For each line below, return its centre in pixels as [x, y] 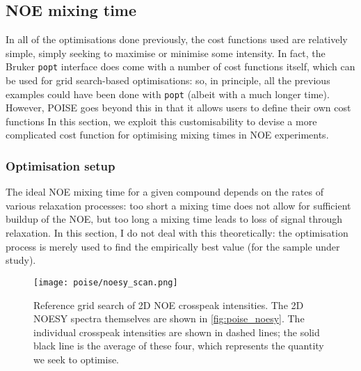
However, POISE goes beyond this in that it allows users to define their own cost [178, 108]
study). [21, 260]
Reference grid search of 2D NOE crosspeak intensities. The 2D [169, 305]
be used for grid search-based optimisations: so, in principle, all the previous [168, 80]
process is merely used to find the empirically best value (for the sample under [173, 246]
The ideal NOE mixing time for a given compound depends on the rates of [165, 192]
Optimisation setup [61, 166]
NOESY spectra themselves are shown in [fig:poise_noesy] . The [169, 318]
